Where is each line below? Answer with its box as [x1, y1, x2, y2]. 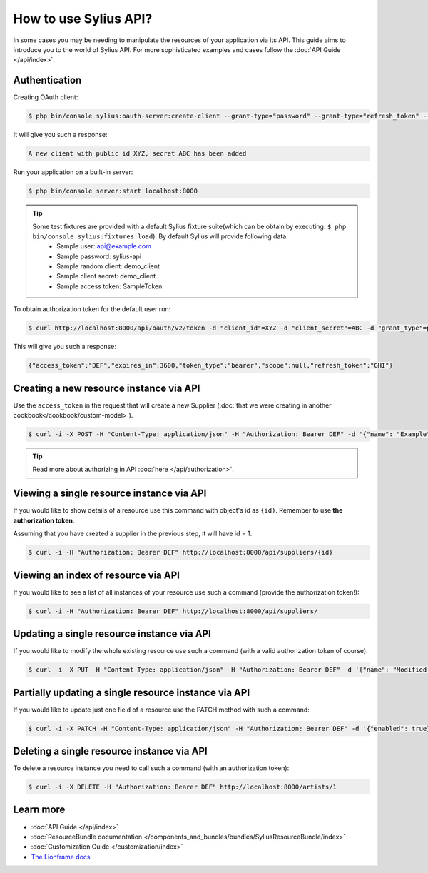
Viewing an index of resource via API [13, 569, 180, 581]
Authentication [13, 74, 82, 86]
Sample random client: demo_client [56, 262, 160, 271]
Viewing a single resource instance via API [13, 488, 207, 500]
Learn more [13, 804, 66, 816]
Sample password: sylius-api [56, 252, 142, 261]
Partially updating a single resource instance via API [13, 686, 250, 699]
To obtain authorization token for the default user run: [13, 305, 171, 313]
